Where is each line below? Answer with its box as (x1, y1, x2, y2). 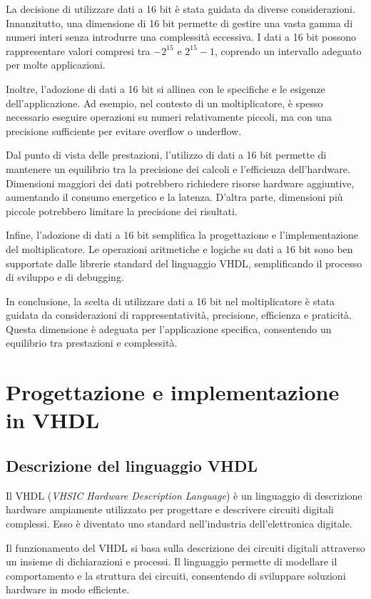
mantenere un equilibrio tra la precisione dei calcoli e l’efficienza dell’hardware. (6, 161, 350, 176)
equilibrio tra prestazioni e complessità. (6, 335, 178, 350)
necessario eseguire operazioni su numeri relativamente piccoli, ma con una (6, 109, 332, 124)
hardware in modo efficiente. (6, 582, 130, 597)
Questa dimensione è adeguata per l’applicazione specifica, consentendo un (6, 321, 332, 336)
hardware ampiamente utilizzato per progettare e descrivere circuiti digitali (6, 502, 334, 517)
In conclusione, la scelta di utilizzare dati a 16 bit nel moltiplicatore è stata (6, 293, 335, 308)
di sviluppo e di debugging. (6, 269, 124, 284)
